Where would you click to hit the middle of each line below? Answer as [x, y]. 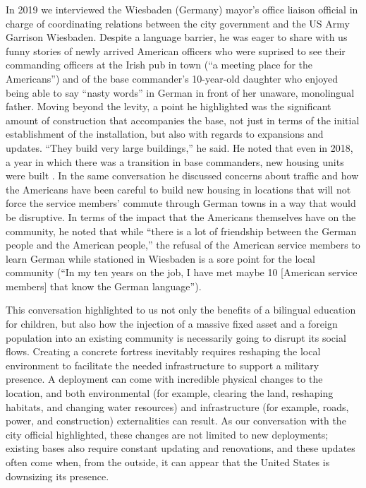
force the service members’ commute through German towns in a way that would [181, 203]
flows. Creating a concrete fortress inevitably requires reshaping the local [163, 351]
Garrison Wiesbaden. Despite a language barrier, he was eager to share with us [177, 37]
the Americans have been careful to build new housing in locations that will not [178, 189]
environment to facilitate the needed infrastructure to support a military [163, 365]
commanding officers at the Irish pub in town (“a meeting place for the [159, 65]
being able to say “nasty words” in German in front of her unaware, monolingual [180, 92]
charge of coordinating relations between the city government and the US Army [178, 23]
